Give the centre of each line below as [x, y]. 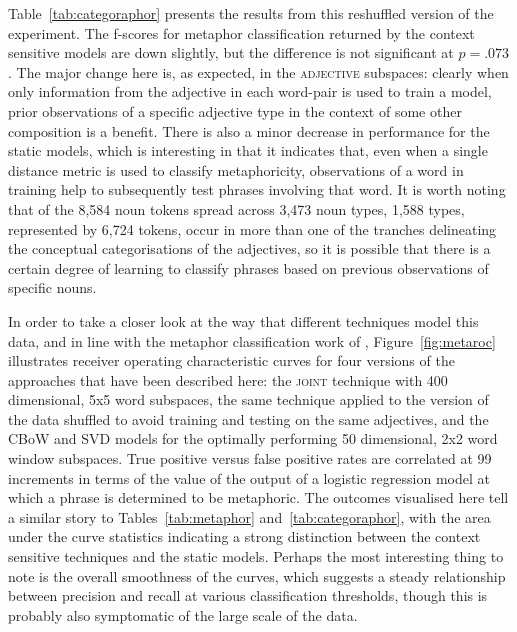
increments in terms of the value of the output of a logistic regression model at [249, 477]
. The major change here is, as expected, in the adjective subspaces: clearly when [258, 71]
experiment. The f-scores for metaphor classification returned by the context [241, 32]
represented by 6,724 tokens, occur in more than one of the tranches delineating [252, 228]
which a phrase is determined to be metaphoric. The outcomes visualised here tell [258, 497]
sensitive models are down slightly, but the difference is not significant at [231, 52]
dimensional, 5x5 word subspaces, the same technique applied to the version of [248, 399]
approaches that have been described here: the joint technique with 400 [228, 379]
